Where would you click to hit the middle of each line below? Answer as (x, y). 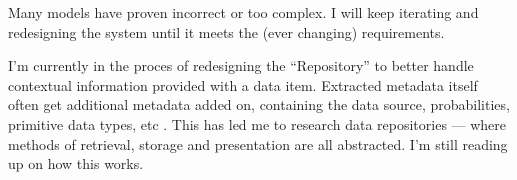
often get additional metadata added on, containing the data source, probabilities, (259, 104)
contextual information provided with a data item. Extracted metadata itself (243, 84)
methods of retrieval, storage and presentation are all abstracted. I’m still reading (258, 143)
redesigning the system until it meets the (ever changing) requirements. (226, 31)
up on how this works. (76, 163)
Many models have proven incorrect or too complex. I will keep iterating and (243, 12)
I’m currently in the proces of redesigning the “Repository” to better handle (241, 65)
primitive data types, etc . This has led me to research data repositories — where (257, 123)
